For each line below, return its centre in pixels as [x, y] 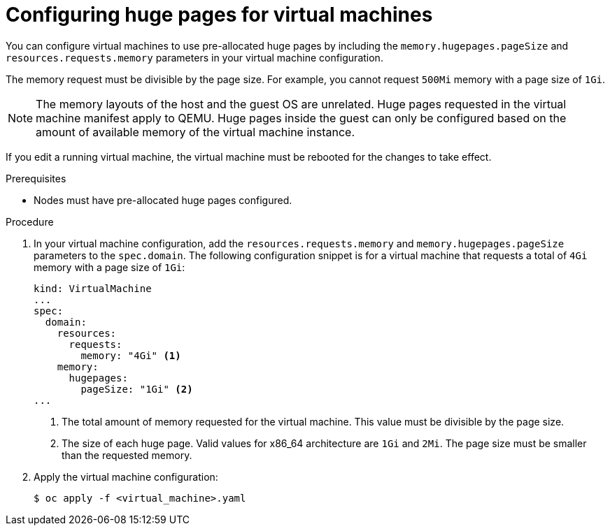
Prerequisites [36, 178]
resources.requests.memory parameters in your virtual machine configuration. [194, 57]
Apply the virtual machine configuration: [126, 477]
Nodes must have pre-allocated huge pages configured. [163, 200]
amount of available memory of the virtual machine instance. [196, 132]
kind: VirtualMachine [93, 288]
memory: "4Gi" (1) [131, 355]
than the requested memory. [127, 455]
